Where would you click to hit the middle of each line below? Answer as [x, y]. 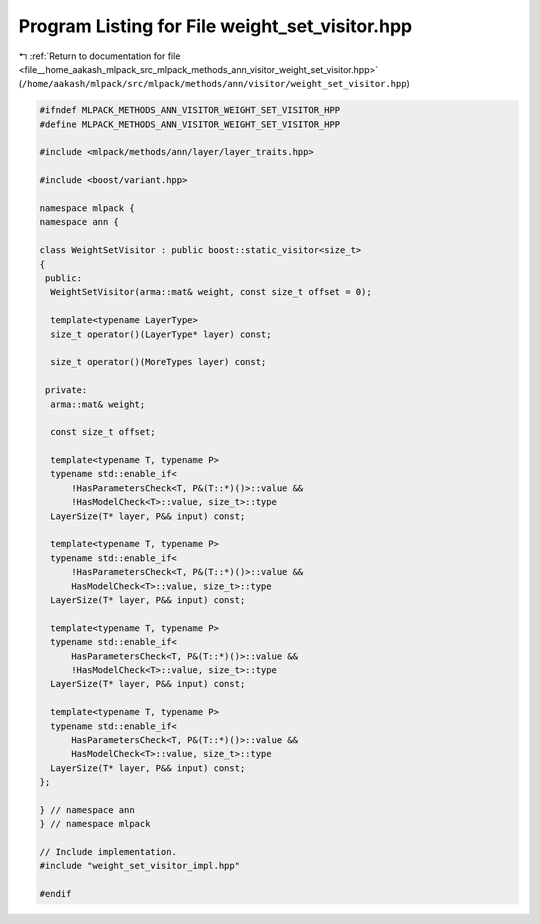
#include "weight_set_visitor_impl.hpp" [139, 866]
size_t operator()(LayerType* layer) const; [161, 334]
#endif [55, 894]
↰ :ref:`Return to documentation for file [99, 56]
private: [66, 390]
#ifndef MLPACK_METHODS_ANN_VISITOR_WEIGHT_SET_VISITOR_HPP [190, 110]
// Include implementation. [108, 852]
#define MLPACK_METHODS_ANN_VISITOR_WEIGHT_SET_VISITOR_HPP [190, 124]
